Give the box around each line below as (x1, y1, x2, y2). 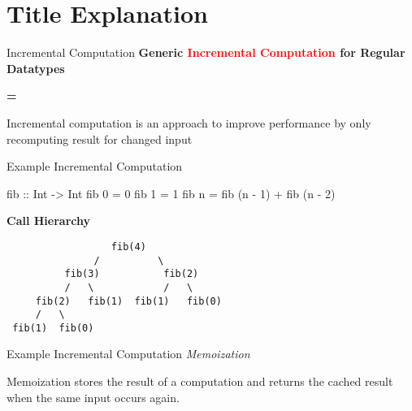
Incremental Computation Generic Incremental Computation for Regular (7, 44, 405, 61)
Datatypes (7, 59, 65, 76)
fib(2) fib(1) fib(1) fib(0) (35, 295, 222, 307)
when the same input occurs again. (7, 388, 180, 405)
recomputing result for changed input (7, 130, 193, 147)
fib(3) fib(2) (64, 268, 199, 280)
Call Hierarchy (7, 212, 90, 229)
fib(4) (111, 240, 146, 253)
